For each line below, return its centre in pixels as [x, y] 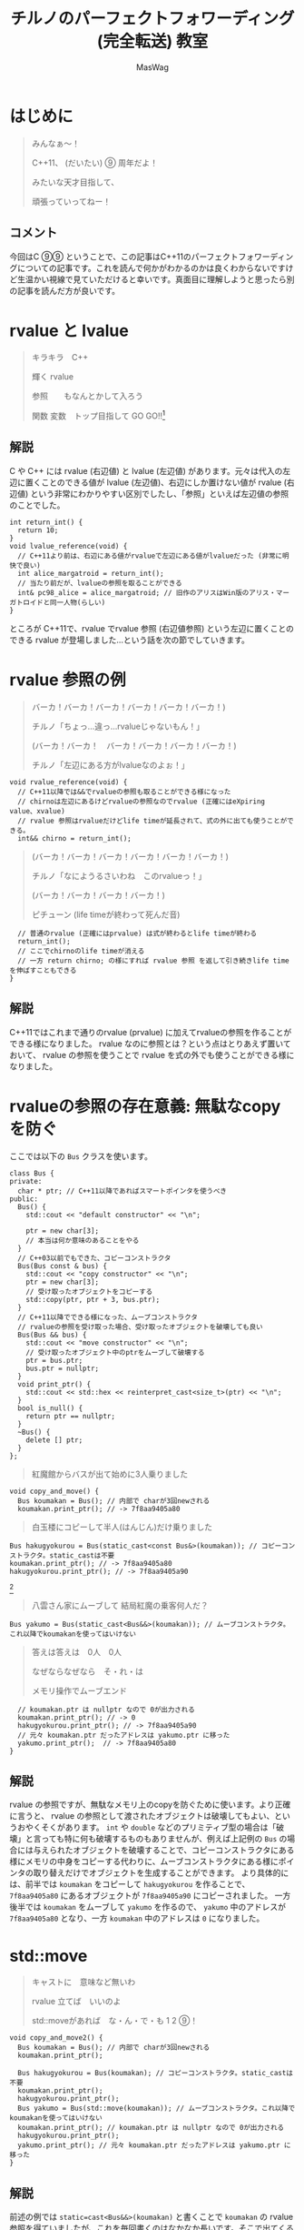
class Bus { [32, 1173]
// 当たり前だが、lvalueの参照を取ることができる [100, 583]
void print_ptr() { [54, 1384]
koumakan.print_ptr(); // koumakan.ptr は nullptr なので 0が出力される [151, 2128]
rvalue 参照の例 [68, 680]
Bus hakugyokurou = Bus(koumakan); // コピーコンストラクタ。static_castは [155, 2074]
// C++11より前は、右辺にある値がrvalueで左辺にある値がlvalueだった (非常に [150, 556]
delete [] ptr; [54, 1440]
